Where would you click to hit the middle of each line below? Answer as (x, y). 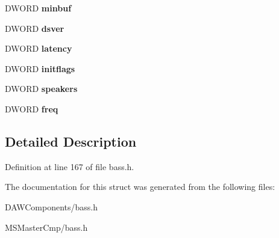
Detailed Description (71, 141)
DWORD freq (32, 108)
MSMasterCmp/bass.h (46, 227)
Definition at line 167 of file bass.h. (70, 166)
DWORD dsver (35, 28)
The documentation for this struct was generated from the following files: (140, 187)
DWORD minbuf (38, 8)
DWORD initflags (40, 68)
